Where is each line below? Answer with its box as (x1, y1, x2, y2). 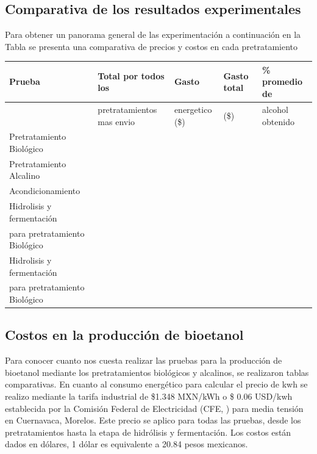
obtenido (262, 115, 294, 128)
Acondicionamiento (9, 184, 80, 197)
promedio (262, 75, 302, 88)
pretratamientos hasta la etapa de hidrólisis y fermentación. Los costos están (5, 425, 291, 438)
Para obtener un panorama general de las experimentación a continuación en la (5, 28, 301, 41)
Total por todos (98, 69, 165, 82)
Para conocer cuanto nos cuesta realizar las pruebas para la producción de (5, 354, 282, 367)
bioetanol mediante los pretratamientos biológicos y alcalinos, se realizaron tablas (5, 366, 309, 378)
